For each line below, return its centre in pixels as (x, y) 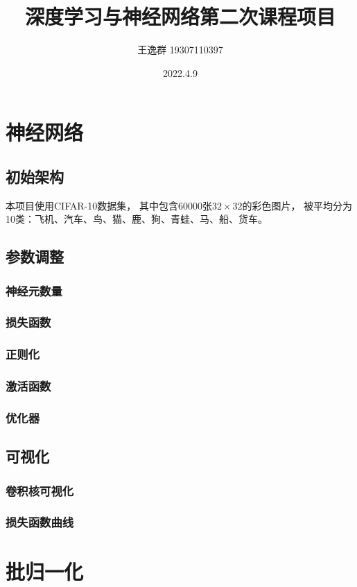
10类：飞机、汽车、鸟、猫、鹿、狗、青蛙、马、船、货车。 (137, 219)
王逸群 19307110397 (180, 50)
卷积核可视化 (40, 490)
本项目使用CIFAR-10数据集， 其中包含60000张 (109, 205)
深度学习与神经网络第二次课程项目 (180, 16)
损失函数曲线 (40, 522)
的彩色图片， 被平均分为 (297, 205)
